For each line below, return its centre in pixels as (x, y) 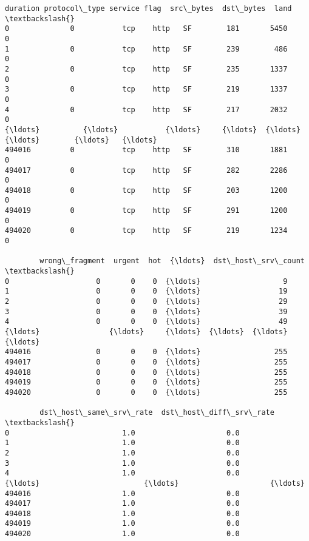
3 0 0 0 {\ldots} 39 (146, 311)
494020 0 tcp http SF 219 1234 (146, 231)
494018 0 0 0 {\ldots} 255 (146, 372)
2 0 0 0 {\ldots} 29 (146, 302)
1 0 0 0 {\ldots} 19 (146, 291)
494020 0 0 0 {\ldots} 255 (146, 392)
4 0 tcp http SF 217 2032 (146, 109)
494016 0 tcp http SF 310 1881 (146, 150)
